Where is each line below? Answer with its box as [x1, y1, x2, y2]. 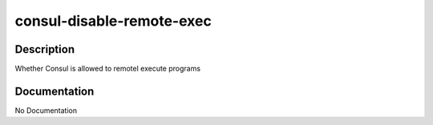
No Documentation [14, 105, 78, 115]
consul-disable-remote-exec [14, 12, 212, 30]
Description [14, 42, 75, 56]
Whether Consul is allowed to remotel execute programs [14, 64, 200, 74]
